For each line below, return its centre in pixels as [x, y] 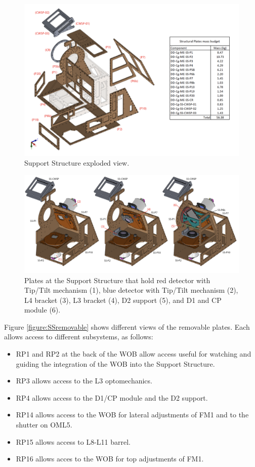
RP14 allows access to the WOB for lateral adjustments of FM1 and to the [132, 415]
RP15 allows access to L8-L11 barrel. [73, 441]
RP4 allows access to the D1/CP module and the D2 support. [112, 397]
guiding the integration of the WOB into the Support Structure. [115, 363]
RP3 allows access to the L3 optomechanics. [84, 381]
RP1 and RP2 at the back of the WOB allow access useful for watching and [134, 354]
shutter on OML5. [44, 425]
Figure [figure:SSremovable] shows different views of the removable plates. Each [127, 326]
